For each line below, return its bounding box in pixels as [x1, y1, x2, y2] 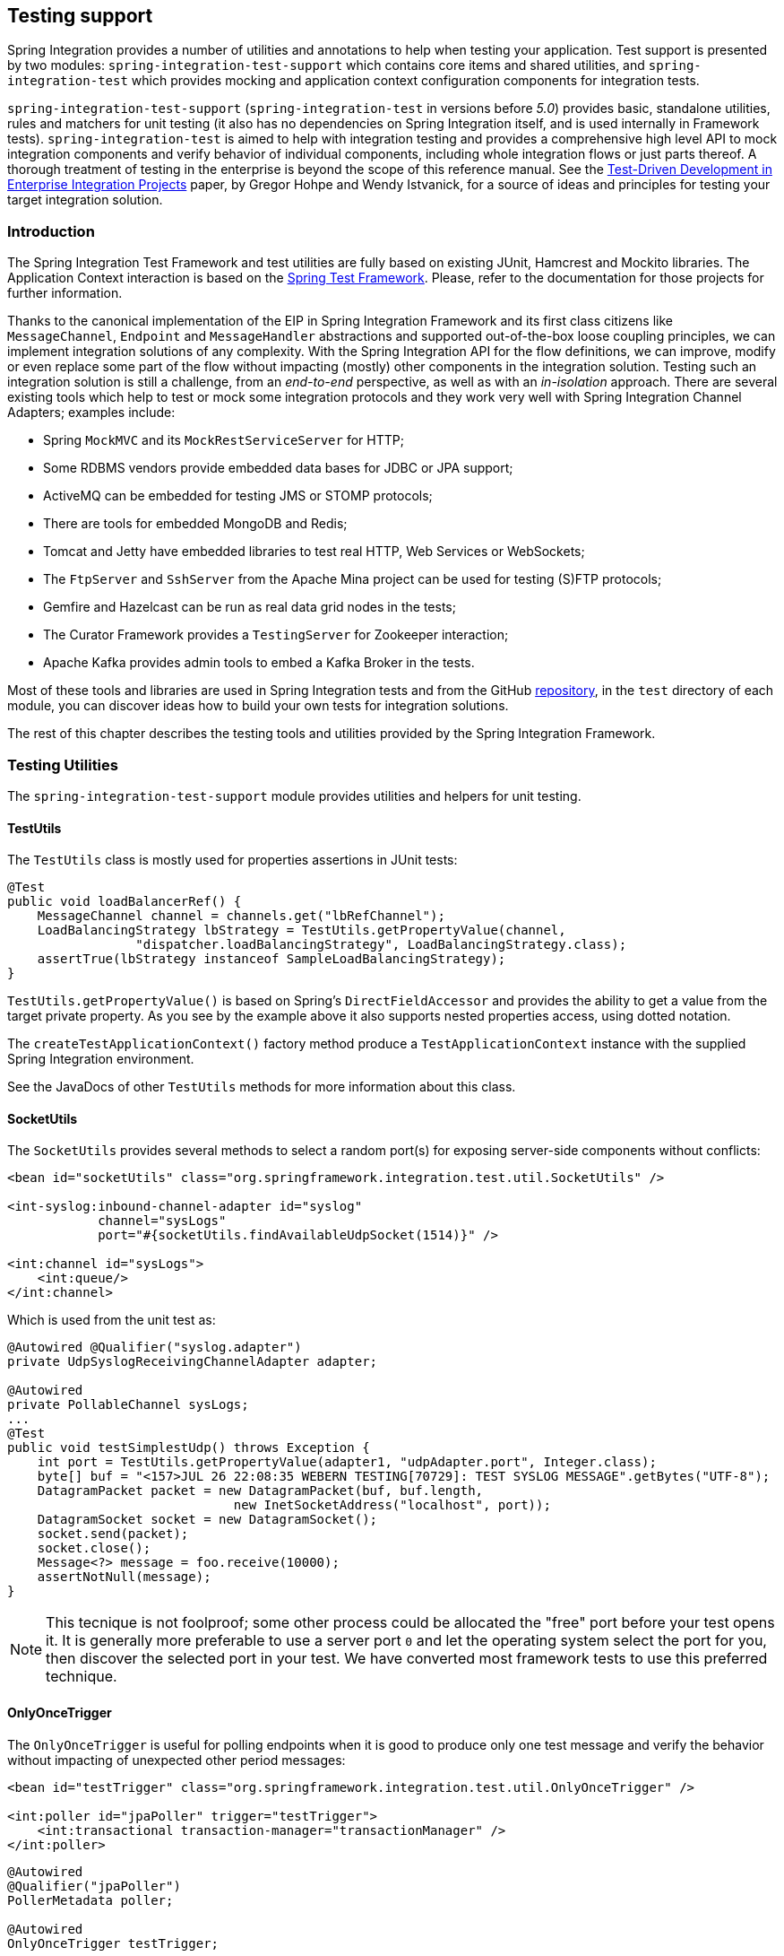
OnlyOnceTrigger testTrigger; [7, 1935, 220, 1951]
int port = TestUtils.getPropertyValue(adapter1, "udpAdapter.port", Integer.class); [37, 1455, 657, 1470]
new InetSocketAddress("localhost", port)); [233, 1498, 551, 1513]
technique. [46, 1667, 117, 1686]
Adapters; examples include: [7, 404, 176, 421]
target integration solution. [7, 192, 163, 208]
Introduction [7, 222, 95, 240]
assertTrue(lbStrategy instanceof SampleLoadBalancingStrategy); [37, 952, 506, 967]
